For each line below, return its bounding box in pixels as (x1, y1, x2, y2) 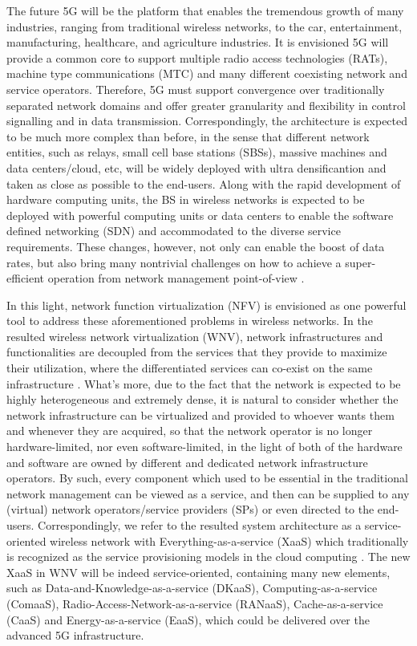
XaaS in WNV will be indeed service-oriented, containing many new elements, (6, 563, 391, 580)
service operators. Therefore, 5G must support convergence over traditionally (6, 80, 385, 97)
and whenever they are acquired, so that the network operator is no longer (6, 422, 373, 439)
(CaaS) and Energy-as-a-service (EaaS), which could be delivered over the (6, 611, 370, 628)
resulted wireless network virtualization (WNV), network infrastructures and (6, 327, 383, 344)
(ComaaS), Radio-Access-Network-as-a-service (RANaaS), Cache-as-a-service (6, 595, 383, 611)
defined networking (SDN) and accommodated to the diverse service (6, 222, 341, 239)
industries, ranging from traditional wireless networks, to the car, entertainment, (6, 18, 403, 35)
